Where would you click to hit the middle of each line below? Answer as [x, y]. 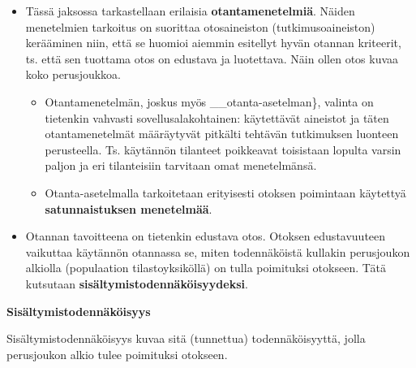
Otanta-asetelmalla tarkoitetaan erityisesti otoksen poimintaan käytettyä [225, 192]
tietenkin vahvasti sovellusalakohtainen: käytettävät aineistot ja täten [217, 117]
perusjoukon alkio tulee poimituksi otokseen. [117, 354]
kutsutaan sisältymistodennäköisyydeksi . [137, 283]
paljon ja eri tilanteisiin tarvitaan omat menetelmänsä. [181, 165]
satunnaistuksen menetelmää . [129, 208]
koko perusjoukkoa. [73, 74]
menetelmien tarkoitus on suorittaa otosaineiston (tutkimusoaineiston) [200, 26]
